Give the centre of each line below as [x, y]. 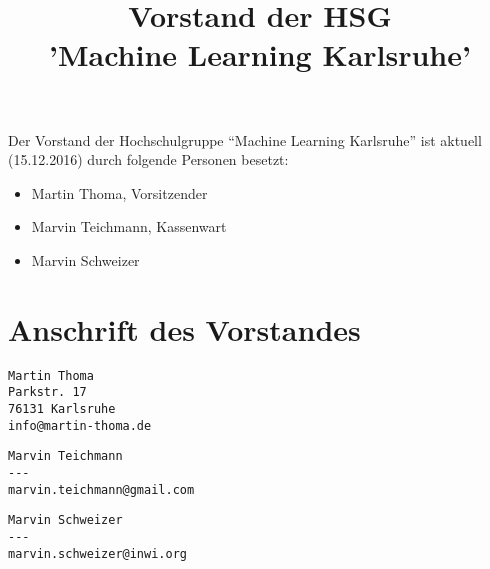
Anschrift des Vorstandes [184, 328]
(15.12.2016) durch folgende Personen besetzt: [148, 159]
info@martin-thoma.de [80, 425]
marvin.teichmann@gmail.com [101, 489]
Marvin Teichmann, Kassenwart [129, 226]
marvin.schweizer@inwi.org [97, 553]
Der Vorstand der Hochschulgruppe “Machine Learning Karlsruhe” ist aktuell [245, 139]
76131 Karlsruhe [62, 408]
